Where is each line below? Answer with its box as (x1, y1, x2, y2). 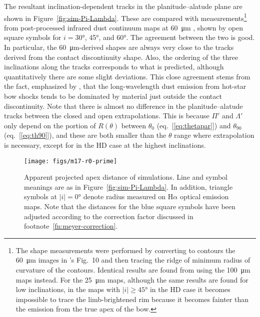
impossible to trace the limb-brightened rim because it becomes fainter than (15, 294, 248, 304)
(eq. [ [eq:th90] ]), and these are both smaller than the (4, 130, 166, 140)
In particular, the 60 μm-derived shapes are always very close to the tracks (4, 42, 234, 52)
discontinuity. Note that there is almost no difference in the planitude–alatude (4, 100, 243, 111)
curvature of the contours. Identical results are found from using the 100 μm (15, 264, 250, 275)
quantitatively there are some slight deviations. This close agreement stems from (4, 71, 250, 81)
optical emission (179, 191, 229, 202)
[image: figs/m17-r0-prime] (24, 157, 117, 165)
